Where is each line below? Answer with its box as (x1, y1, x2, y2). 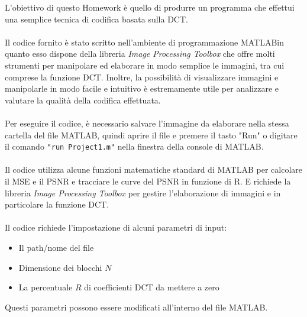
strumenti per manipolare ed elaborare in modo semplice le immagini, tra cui (5, 59, 285, 71)
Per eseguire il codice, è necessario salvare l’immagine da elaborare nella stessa (5, 117, 289, 129)
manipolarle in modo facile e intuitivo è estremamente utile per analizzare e (5, 82, 279, 95)
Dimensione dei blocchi (18, 261, 102, 273)
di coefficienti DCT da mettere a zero (84, 281, 219, 293)
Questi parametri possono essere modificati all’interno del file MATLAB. (5, 300, 268, 313)
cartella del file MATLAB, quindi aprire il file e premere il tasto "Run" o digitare (5, 128, 298, 141)
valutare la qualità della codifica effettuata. (5, 93, 161, 106)
